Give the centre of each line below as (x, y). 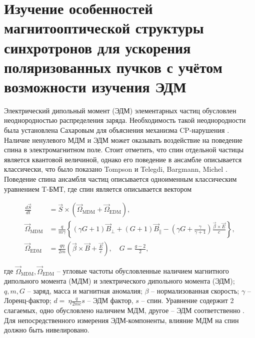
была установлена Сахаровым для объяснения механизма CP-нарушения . (117, 130)
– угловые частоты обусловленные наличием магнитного (143, 271)
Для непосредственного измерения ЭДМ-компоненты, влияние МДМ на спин (121, 320)
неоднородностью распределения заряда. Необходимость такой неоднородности (125, 120)
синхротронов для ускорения (97, 47)
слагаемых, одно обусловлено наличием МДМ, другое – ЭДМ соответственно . (124, 310)
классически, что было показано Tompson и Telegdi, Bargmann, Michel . (116, 169)
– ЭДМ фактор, (110, 300)
